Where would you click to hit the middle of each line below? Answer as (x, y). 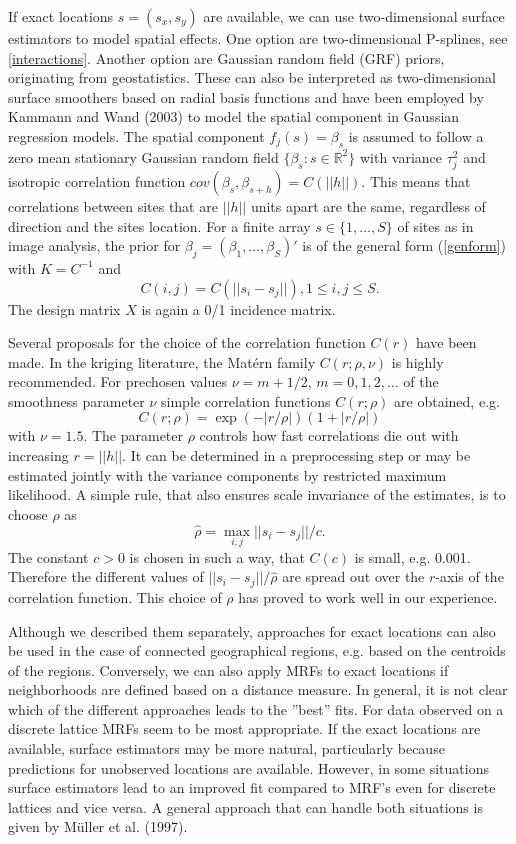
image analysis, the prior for (94, 245)
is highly (417, 361)
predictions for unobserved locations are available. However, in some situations (248, 767)
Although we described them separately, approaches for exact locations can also (252, 630)
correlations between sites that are (113, 205)
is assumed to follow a (416, 135)
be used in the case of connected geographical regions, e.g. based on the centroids (257, 650)
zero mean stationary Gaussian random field (143, 156)
